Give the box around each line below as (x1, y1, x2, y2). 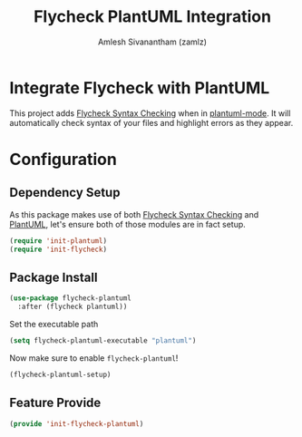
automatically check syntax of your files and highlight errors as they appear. (9, 117, 294, 128)
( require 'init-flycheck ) (9, 245, 107, 254)
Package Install (9, 269, 98, 285)
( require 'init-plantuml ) (9, 236, 107, 246)
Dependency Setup (9, 185, 121, 200)
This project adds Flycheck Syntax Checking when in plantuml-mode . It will (9, 107, 291, 119)
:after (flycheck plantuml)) (17, 302, 128, 312)
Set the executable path (9, 319, 99, 329)
